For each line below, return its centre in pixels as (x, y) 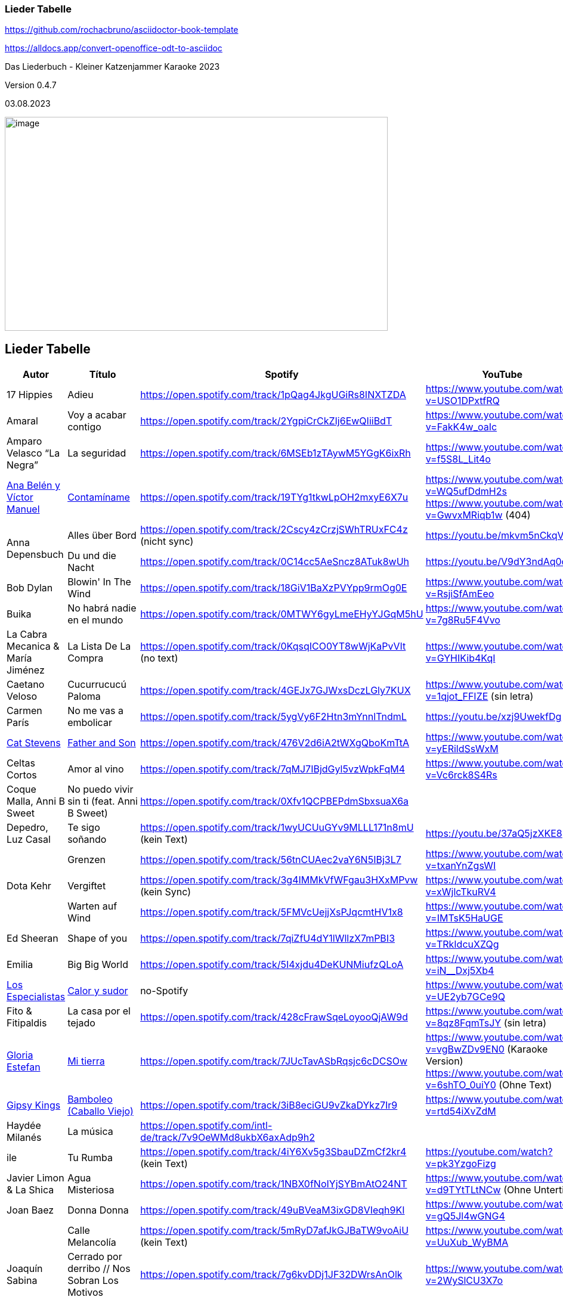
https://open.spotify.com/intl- (206, 1126)
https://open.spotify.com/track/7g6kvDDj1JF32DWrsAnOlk (271, 1275)
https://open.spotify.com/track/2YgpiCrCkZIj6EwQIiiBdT (266, 421)
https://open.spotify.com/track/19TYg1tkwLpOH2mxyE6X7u (274, 497)
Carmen (24, 711)
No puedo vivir (100, 789)
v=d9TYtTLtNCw (463, 1190)
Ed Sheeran (33, 938)
